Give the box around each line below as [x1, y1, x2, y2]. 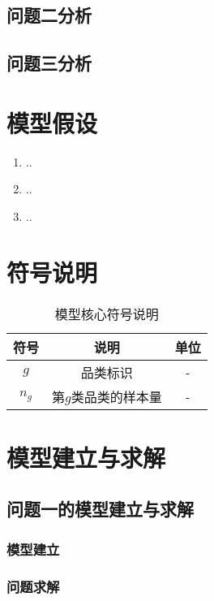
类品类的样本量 [71, 387, 162, 406]
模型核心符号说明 [54, 304, 159, 323]
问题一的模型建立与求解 [6, 496, 194, 521]
